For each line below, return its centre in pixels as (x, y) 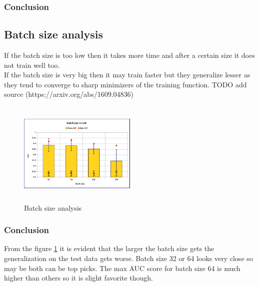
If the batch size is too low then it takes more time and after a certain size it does (129, 55)
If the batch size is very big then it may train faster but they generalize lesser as (127, 75)
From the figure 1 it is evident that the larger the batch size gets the (109, 248)
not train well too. (32, 65)
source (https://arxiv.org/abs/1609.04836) (69, 94)
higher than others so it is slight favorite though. (78, 278)
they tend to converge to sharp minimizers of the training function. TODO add (125, 84)
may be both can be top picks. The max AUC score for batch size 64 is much (122, 268)
